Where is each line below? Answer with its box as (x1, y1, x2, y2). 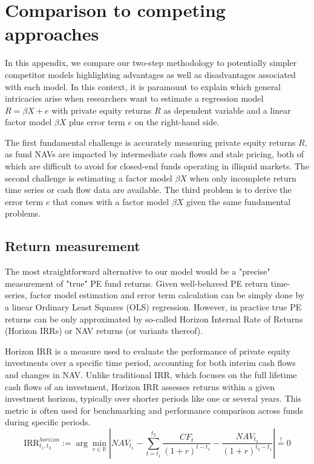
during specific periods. (5, 416, 91, 428)
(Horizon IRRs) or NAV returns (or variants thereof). (5, 324, 203, 337)
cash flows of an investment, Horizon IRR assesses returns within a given (5, 380, 275, 393)
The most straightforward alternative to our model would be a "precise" (5, 265, 270, 278)
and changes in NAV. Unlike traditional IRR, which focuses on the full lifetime (5, 368, 297, 381)
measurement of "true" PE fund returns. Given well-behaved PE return (5, 276, 268, 289)
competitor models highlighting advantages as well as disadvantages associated (5, 68, 296, 80)
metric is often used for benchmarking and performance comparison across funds (5, 404, 304, 416)
